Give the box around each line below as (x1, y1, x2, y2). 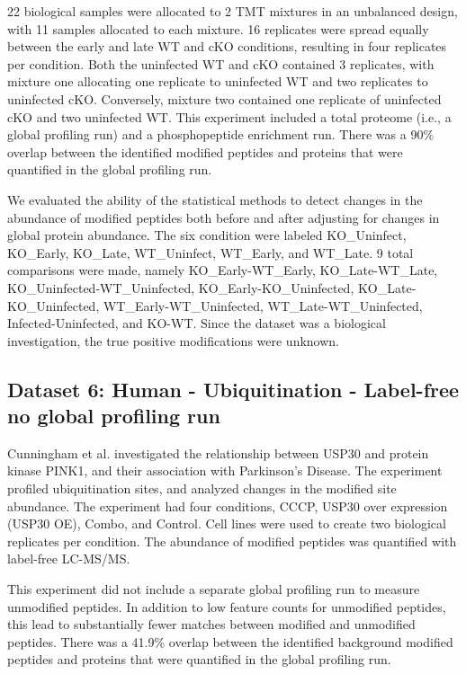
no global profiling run (7, 402, 220, 430)
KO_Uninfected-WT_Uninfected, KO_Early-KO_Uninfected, (7, 278, 354, 297)
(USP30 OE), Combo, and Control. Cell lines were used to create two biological (7, 514, 446, 533)
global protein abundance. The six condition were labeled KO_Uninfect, (7, 226, 407, 244)
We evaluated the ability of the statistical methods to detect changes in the (7, 190, 423, 208)
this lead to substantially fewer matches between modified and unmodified (7, 615, 416, 634)
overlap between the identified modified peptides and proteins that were (7, 142, 403, 161)
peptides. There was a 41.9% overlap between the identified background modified (7, 632, 453, 651)
